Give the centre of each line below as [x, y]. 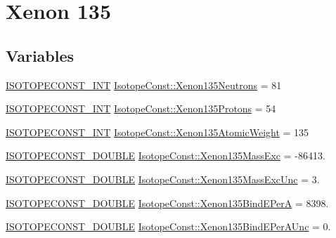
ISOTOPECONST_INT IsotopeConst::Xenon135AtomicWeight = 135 [157, 132]
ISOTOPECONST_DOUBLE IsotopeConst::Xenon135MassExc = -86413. [166, 156]
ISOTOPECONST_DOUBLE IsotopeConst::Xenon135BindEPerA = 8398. [167, 203]
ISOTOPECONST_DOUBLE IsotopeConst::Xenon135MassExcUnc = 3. [163, 179]
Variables [40, 55]
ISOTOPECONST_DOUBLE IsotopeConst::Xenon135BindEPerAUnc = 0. [168, 226]
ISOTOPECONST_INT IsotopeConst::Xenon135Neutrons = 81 [144, 85]
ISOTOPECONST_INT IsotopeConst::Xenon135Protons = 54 [141, 108]
